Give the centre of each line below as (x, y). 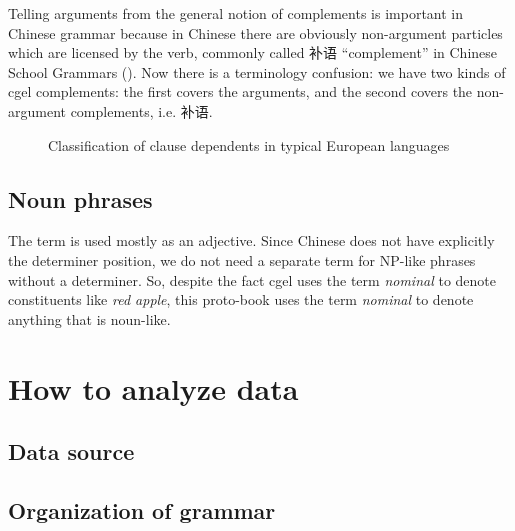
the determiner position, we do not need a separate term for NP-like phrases (242, 259)
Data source (71, 451)
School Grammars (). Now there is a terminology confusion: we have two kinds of (257, 71)
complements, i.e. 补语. (141, 110)
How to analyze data (153, 387)
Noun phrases (80, 198)
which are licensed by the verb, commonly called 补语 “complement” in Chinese (253, 52)
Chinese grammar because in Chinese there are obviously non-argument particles (255, 32)
